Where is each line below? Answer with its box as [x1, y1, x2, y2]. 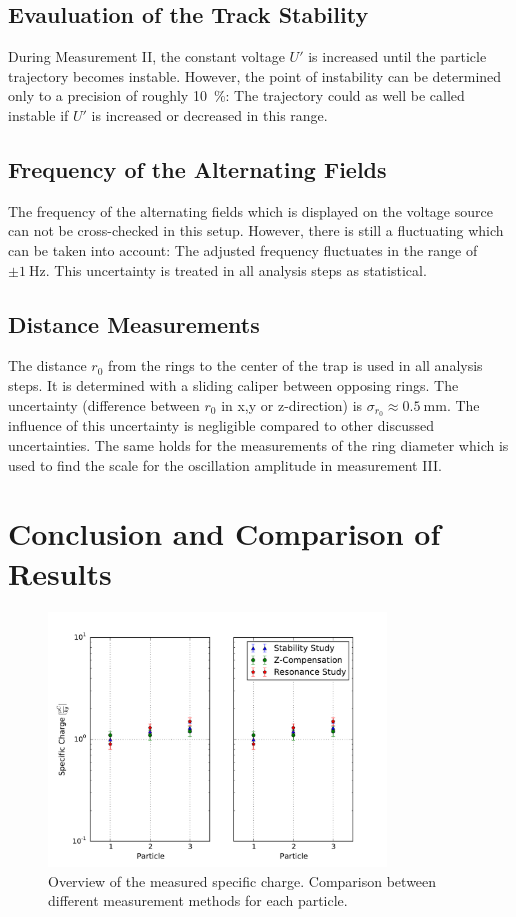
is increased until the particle [308, 46, 487, 67]
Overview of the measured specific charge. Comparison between [48, 870, 437, 891]
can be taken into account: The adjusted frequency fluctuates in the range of [8, 239, 478, 260]
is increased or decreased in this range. [91, 104, 328, 125]
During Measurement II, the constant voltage [8, 46, 285, 67]
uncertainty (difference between [8, 394, 200, 415]
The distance [8, 355, 87, 376]
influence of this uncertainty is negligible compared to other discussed [8, 415, 434, 436]
